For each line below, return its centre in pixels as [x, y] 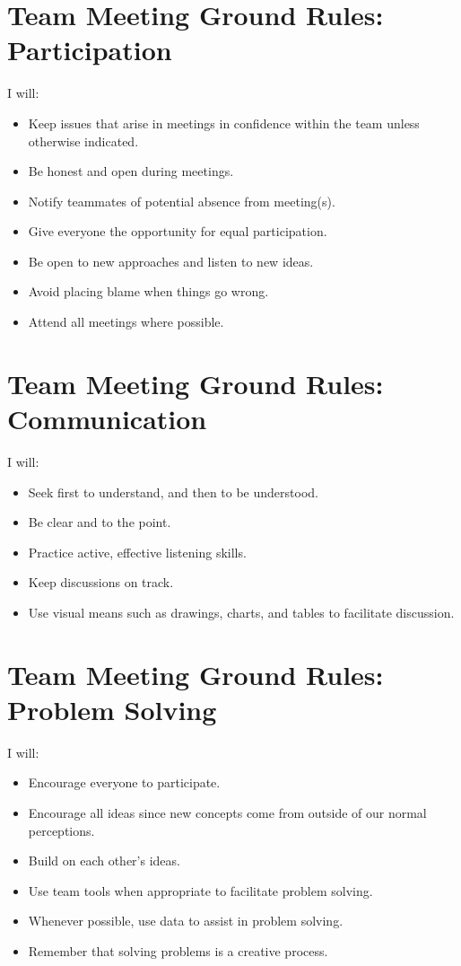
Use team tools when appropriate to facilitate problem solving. [200, 890]
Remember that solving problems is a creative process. [178, 951]
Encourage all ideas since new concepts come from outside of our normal [227, 813]
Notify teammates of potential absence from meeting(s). [182, 201]
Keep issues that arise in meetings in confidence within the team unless [224, 123]
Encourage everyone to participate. [124, 782]
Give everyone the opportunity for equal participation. [178, 231]
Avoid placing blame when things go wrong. [148, 291]
